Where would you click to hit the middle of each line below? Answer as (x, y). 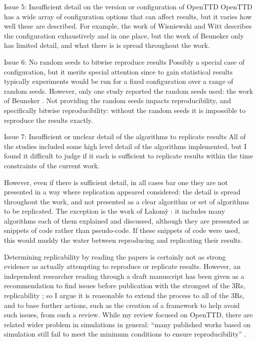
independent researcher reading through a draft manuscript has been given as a (124, 276)
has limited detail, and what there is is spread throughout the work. (107, 45)
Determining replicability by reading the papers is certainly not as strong (115, 256)
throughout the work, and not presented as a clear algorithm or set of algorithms (127, 201)
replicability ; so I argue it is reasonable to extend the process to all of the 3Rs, (124, 295)
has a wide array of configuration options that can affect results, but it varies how (128, 16)
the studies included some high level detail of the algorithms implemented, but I (125, 146)
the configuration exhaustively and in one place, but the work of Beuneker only (124, 35)
